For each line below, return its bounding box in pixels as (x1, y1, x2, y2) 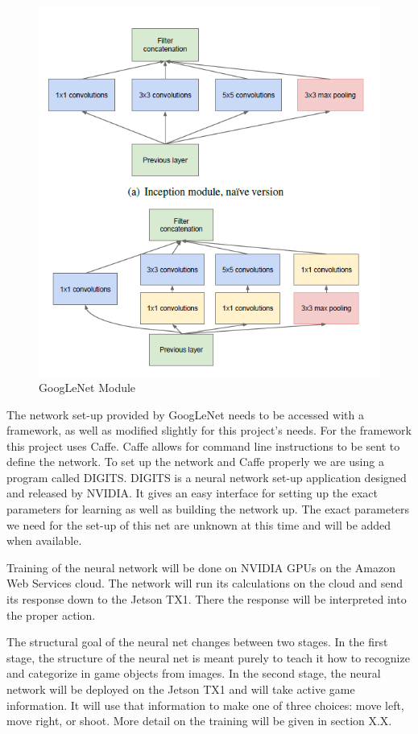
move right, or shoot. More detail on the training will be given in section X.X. (6, 712, 392, 729)
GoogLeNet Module (39, 378, 136, 395)
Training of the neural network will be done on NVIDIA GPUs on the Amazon (6, 559, 395, 575)
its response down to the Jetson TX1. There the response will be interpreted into (6, 591, 407, 608)
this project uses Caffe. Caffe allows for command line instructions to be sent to (6, 437, 400, 454)
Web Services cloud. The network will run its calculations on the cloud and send (6, 575, 403, 592)
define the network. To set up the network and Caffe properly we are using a (6, 453, 384, 470)
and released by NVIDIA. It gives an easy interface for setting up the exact (6, 485, 379, 501)
